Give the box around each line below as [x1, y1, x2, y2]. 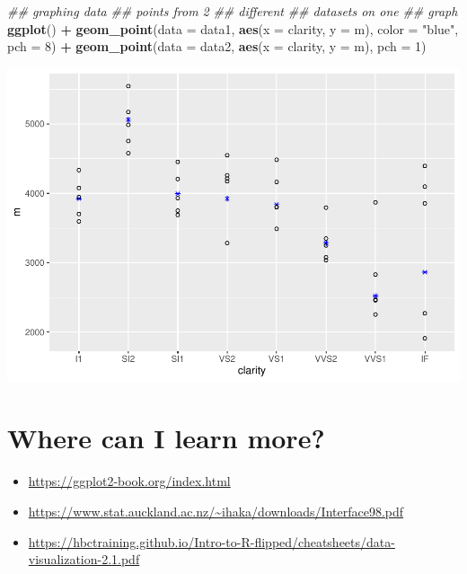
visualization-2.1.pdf [28, 550, 140, 569]
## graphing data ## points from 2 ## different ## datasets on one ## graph [7, 2, 458, 20]
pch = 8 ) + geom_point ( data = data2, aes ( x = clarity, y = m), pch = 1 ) [7, 37, 427, 56]
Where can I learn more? [7, 419, 325, 456]
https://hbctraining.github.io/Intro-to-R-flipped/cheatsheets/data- [28, 532, 395, 551]
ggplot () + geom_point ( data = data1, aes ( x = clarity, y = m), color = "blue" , [7, 19, 459, 38]
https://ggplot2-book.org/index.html [28, 472, 231, 490]
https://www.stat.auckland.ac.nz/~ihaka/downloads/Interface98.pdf [28, 502, 404, 521]
